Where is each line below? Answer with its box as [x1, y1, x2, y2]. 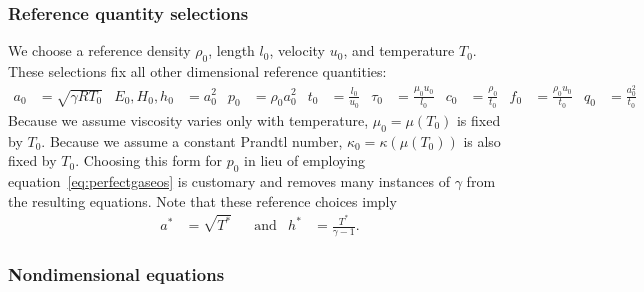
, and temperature [343, 40, 455, 61]
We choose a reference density [8, 40, 191, 61]
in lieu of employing [244, 150, 366, 171]
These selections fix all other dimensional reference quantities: [8, 61, 387, 82]
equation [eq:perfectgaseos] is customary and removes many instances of [8, 170, 451, 191]
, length [208, 40, 255, 61]
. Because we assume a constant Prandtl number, [41, 130, 343, 151]
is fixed [456, 109, 501, 130]
